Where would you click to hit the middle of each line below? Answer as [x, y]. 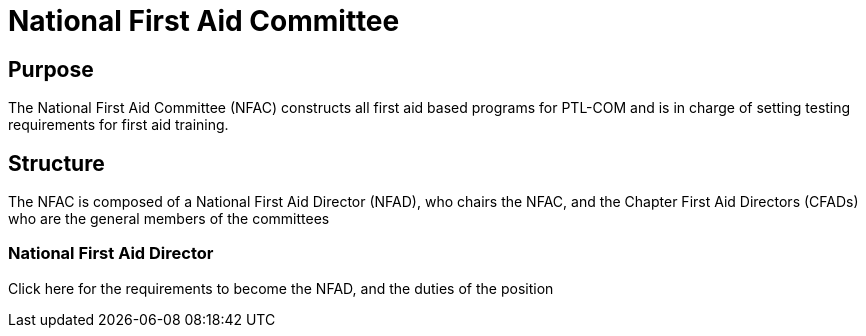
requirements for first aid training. [118, 125]
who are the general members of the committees [169, 219]
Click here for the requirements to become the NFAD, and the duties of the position [281, 288]
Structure [56, 163]
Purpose [51, 69]
